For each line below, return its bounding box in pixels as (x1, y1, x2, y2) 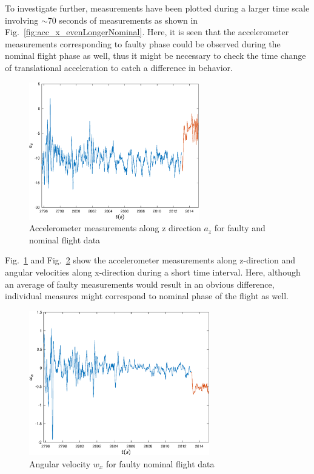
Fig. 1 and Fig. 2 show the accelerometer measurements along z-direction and (5, 254, 296, 266)
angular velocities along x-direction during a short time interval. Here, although (5, 265, 301, 278)
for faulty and (214, 222, 266, 234)
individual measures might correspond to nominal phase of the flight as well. (5, 289, 289, 302)
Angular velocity (29, 457, 91, 470)
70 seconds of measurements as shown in (47, 13, 198, 26)
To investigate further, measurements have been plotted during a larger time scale (5, 2, 310, 14)
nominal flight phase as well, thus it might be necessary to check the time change (5, 49, 306, 62)
